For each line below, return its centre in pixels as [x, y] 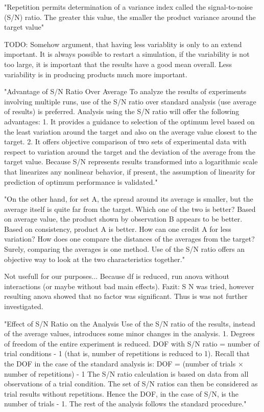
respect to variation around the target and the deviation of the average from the [130, 151]
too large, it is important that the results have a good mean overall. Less [118, 64]
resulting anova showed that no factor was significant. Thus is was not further [126, 296]
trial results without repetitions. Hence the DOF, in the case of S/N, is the [121, 393]
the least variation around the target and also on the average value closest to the [130, 131]
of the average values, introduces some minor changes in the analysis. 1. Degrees [129, 333]
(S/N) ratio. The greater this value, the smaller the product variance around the [130, 17]
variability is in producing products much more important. [96, 74]
